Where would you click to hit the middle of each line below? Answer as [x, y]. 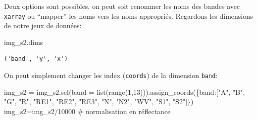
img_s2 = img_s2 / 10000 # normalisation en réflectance [87, 111]
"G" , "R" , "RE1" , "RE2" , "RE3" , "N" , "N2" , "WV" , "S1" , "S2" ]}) [99, 101]
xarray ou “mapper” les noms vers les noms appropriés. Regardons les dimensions [128, 16]
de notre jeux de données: [43, 25]
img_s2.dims [24, 42]
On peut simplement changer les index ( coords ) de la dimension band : [111, 75]
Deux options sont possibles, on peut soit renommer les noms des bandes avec [122, 6]
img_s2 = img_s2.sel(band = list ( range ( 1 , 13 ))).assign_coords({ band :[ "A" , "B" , [125, 92]
